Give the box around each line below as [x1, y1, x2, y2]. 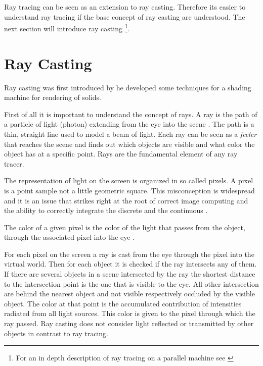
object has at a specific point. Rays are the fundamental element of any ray [4, 148, 238, 159]
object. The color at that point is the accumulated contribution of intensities [4, 298, 242, 308]
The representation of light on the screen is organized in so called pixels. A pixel [4, 175, 253, 186]
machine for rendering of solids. [4, 92, 102, 102]
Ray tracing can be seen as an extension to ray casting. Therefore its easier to [4, 2, 246, 12]
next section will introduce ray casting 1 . [4, 22, 130, 33]
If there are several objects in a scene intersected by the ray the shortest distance [4, 269, 255, 279]
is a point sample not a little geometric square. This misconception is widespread [4, 185, 255, 195]
